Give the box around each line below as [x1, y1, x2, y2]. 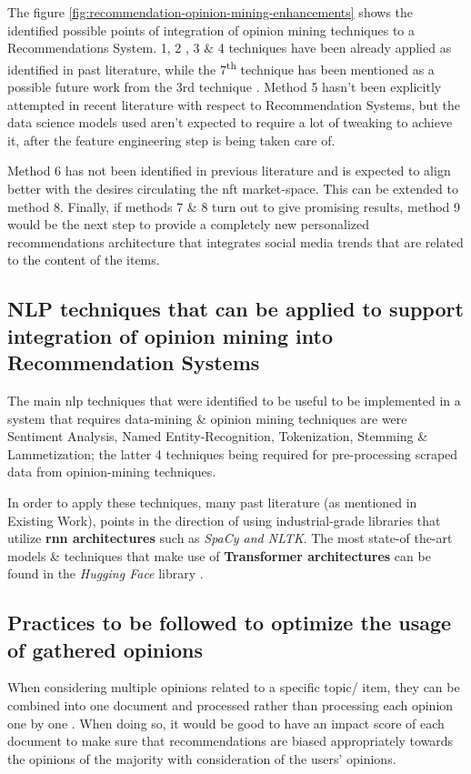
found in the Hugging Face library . [7, 564, 204, 583]
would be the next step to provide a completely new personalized [7, 215, 370, 234]
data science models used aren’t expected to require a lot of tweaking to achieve [7, 113, 453, 132]
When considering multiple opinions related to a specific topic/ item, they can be [7, 678, 460, 697]
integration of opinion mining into [7, 321, 334, 349]
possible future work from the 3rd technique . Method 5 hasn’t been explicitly [7, 77, 442, 96]
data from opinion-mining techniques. [7, 462, 216, 481]
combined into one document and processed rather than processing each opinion [7, 696, 454, 715]
